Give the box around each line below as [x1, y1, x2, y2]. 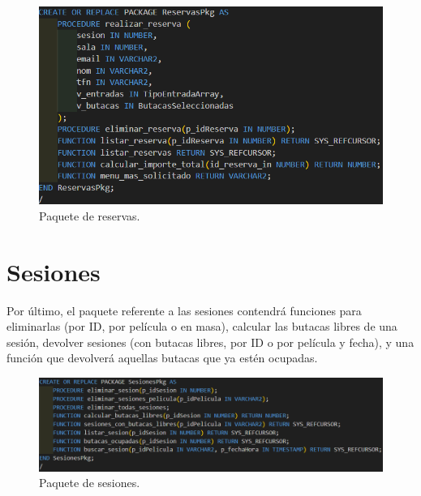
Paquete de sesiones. [39, 474, 140, 491]
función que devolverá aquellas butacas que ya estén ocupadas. [6, 349, 318, 366]
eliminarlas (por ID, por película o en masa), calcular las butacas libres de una [6, 318, 397, 335]
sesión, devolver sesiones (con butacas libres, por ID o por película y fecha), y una [6, 333, 415, 350]
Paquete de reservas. [39, 207, 140, 224]
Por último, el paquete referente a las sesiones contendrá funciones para [6, 301, 362, 319]
